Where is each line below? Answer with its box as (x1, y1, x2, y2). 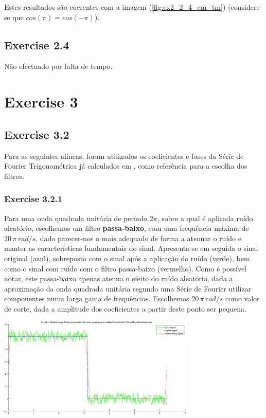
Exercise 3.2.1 (4, 192, 63, 205)
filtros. (4, 170, 25, 181)
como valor (225, 293, 260, 304)
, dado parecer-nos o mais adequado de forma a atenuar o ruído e (36, 232, 241, 243)
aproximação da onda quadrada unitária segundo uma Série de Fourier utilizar (4, 283, 252, 294)
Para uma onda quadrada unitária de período (4, 212, 148, 223)
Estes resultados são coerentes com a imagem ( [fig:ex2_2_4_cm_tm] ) (4, 2, 226, 12)
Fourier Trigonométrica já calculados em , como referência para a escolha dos (4, 160, 247, 171)
